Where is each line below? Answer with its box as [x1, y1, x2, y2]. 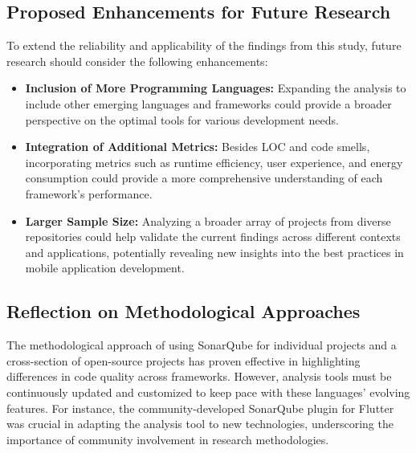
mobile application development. [25, 259, 185, 276]
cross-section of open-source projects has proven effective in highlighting [6, 352, 361, 369]
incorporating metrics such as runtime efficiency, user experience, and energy [25, 153, 403, 170]
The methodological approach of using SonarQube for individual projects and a [6, 337, 397, 353]
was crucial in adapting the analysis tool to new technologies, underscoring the [6, 415, 394, 432]
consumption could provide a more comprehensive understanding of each [25, 169, 383, 186]
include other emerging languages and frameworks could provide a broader [25, 95, 392, 112]
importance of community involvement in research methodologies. [6, 431, 329, 447]
